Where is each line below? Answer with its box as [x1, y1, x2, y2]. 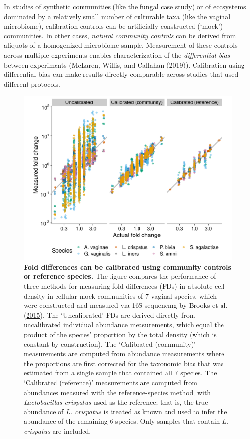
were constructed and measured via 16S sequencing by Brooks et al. [24, 300, 228, 310]
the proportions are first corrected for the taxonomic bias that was [24, 358, 224, 368]
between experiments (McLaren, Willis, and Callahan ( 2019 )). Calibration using [4, 59, 245, 69]
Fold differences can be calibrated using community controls [24, 261, 231, 271]
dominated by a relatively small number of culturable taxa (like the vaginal [4, 11, 231, 21]
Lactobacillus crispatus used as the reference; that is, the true [24, 397, 208, 407]
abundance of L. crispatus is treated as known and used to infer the [24, 406, 227, 416]
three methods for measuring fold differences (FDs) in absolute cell [24, 281, 225, 291]
